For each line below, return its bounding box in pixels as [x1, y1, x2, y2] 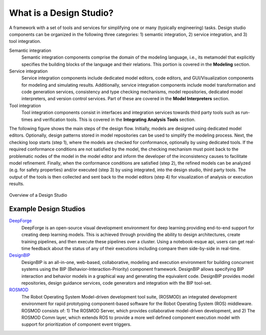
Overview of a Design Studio [9, 192, 67, 198]
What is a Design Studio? [9, 7, 114, 18]
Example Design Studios [9, 205, 86, 213]
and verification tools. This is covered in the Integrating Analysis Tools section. [33, 116, 196, 122]
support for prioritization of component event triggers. [21, 321, 132, 328]
